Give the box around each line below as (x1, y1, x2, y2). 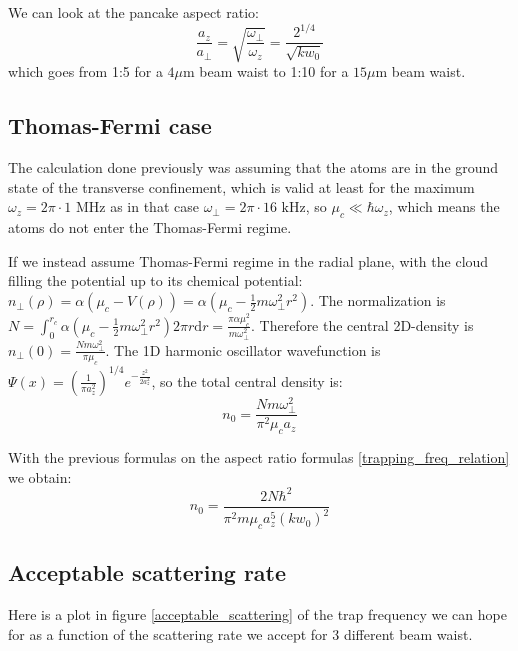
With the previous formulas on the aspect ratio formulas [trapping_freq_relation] (8, 446, 510, 467)
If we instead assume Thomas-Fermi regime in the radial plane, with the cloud (8, 250, 489, 271)
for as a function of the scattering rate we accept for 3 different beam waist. (8, 623, 473, 644)
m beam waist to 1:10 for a (183, 61, 349, 82)
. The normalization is (310, 290, 446, 311)
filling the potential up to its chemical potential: (8, 270, 303, 291)
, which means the (388, 196, 500, 217)
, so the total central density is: (151, 370, 343, 391)
